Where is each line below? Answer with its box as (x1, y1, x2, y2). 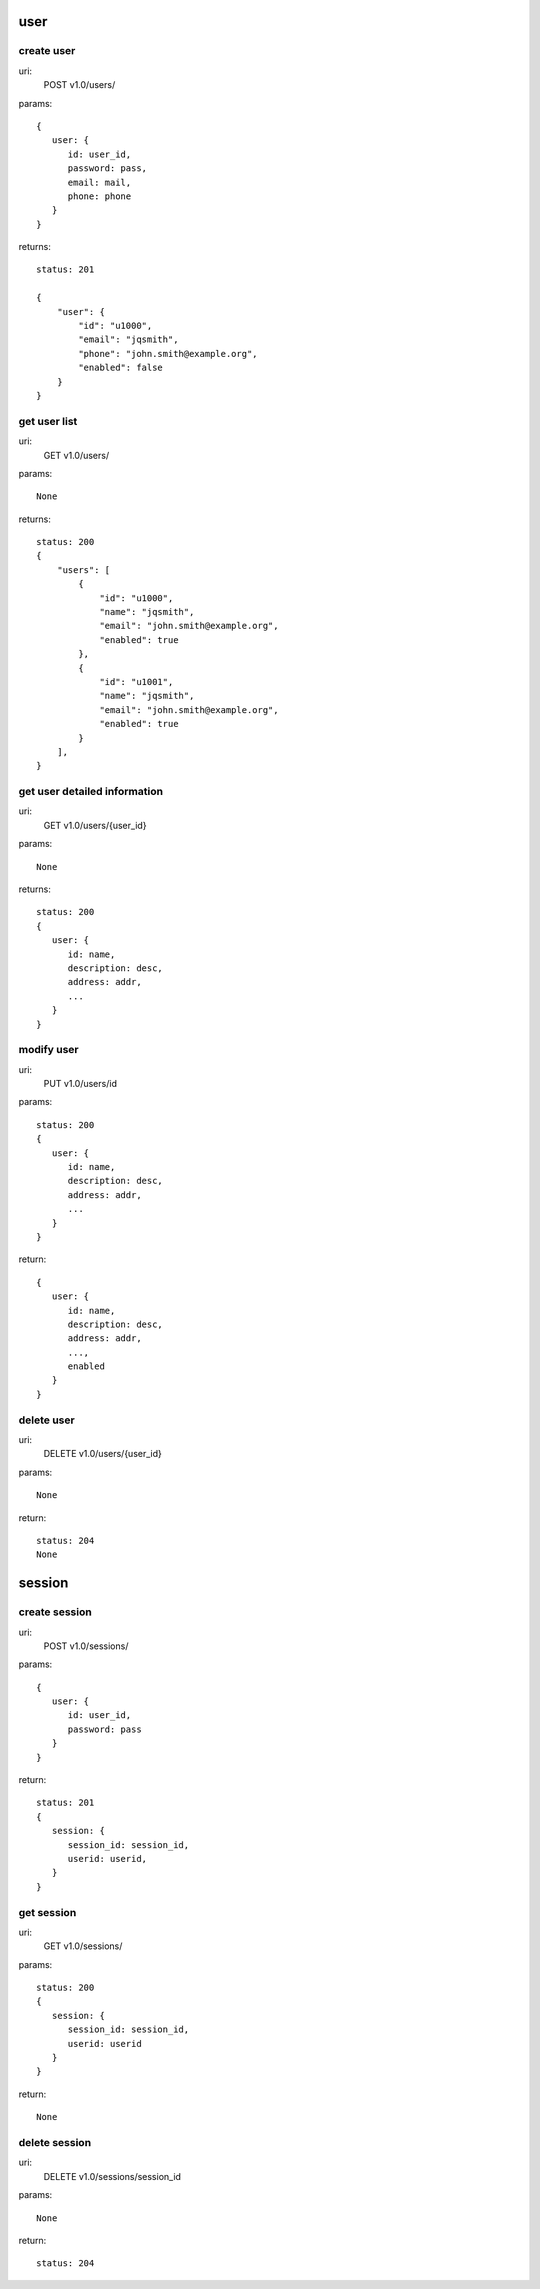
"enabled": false (78, 362, 164, 374)
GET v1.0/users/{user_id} (43, 819, 147, 831)
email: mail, (67, 176, 132, 188)
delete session (18, 2135, 92, 2149)
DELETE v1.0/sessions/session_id (43, 2170, 182, 2182)
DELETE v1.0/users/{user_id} (43, 1448, 162, 1460)
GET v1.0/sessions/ (43, 1940, 123, 1952)
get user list (18, 414, 78, 428)
